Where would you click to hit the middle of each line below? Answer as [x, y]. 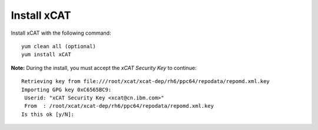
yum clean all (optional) [59, 46]
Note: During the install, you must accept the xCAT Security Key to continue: [104, 68]
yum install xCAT [46, 55]
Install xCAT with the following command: [61, 33]
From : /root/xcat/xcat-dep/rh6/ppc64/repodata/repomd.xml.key [119, 106]
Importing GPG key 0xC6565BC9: [67, 89]
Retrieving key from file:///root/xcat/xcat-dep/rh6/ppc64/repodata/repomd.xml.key [146, 81]
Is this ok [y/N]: [48, 114]
